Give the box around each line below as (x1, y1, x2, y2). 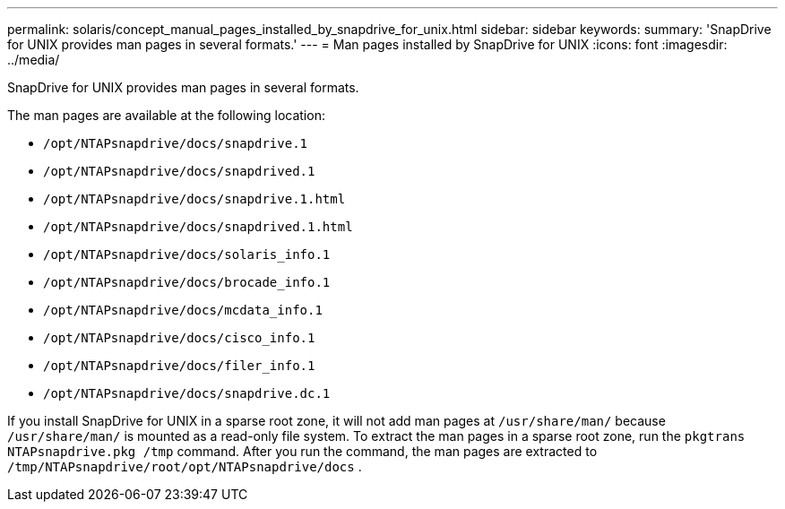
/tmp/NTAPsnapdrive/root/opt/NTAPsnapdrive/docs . (7, 459, 362, 474)
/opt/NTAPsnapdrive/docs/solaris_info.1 (43, 247, 331, 262)
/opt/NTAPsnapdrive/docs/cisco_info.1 (43, 331, 315, 345)
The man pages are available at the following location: (7, 108, 325, 123)
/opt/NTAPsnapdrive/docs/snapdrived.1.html (43, 220, 353, 234)
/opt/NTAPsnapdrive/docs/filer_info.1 (43, 358, 315, 373)
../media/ (7, 52, 60, 67)
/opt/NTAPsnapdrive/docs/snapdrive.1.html (43, 192, 346, 206)
